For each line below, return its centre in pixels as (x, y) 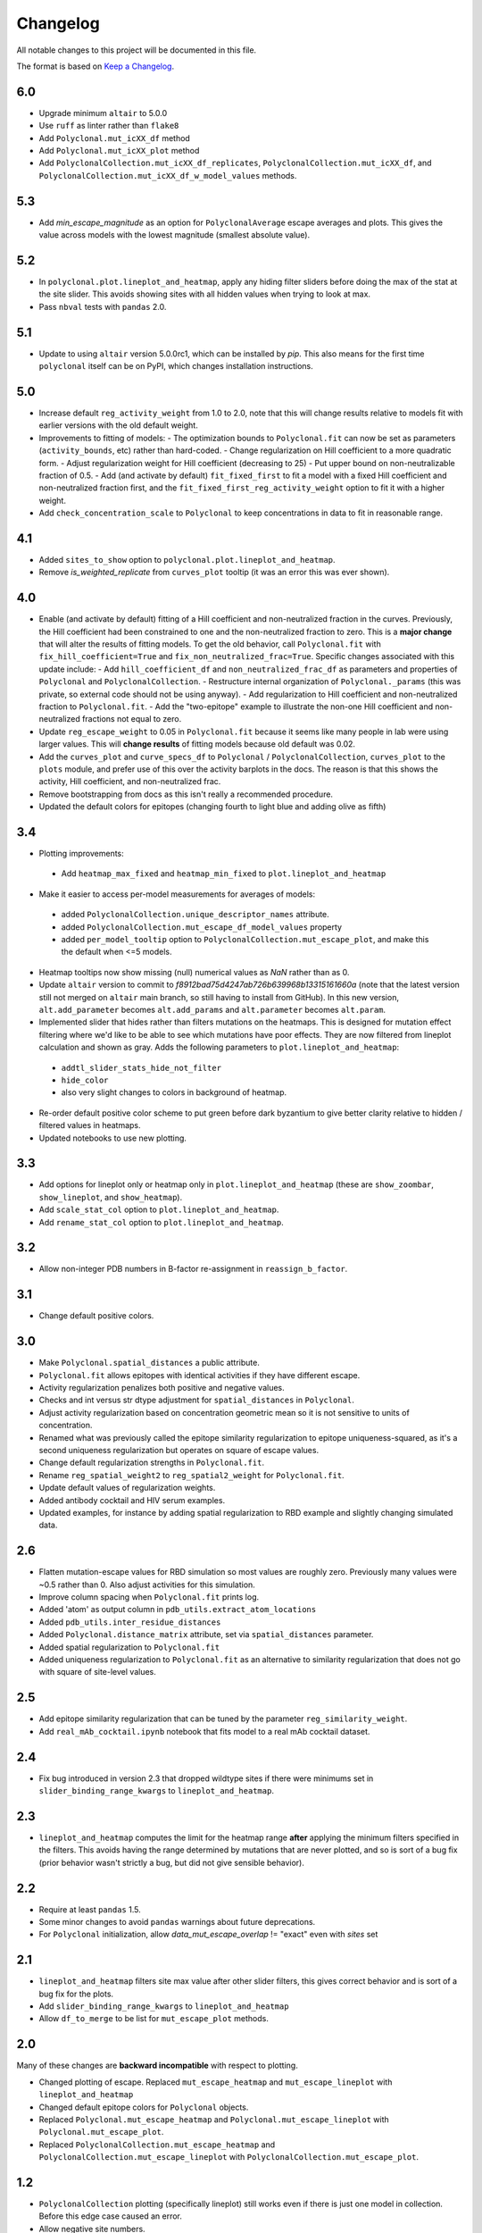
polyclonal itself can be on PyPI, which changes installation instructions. (176, 366)
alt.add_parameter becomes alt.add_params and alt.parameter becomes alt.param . (212, 1009)
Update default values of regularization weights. (127, 1488)
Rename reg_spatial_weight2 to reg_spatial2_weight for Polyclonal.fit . (191, 1475)
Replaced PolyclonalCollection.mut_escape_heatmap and (157, 2145)
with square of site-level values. (97, 1672)
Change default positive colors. (96, 1316)
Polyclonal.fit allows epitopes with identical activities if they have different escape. (199, 1375)
